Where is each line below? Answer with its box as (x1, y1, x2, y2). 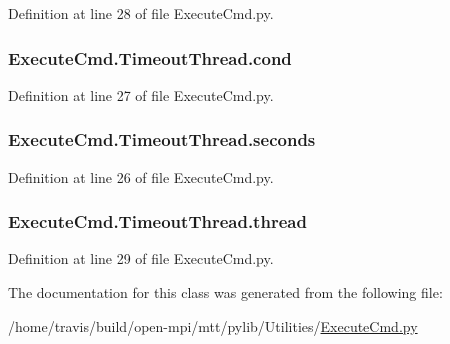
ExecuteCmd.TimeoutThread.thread (8, 209, 307, 234)
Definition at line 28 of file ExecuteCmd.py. (8, 3, 274, 23)
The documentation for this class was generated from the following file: (8, 282, 443, 303)
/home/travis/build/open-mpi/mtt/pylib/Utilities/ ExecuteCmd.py (8, 315, 418, 336)
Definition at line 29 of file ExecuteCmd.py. (8, 248, 274, 269)
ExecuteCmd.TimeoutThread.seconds (8, 127, 316, 152)
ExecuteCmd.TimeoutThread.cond (8, 45, 292, 70)
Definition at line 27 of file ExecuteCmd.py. (8, 84, 274, 105)
